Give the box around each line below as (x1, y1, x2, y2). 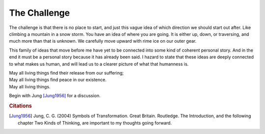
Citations (9, 102, 32, 109)
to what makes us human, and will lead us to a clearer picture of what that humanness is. (9, 61, 189, 67)
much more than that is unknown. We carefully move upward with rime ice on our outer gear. (9, 38, 197, 44)
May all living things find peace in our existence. (9, 77, 106, 83)
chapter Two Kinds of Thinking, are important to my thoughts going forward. (18, 120, 172, 126)
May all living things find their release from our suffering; (9, 70, 124, 76)
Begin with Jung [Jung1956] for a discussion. (9, 93, 101, 99)
